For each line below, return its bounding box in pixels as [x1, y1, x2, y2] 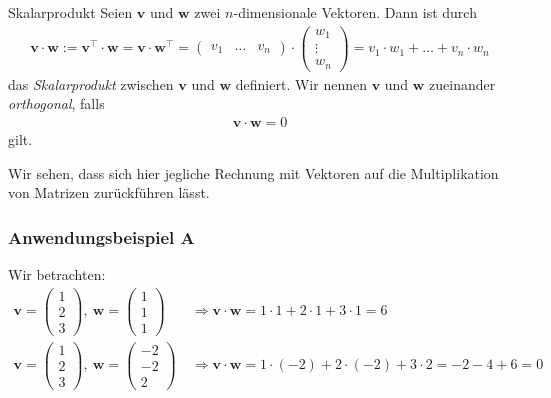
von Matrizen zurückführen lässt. [8, 182, 210, 203]
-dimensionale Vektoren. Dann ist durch [233, 2, 477, 22]
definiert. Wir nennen [235, 73, 367, 94]
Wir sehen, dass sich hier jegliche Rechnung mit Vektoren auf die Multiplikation [8, 162, 499, 183]
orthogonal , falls [8, 93, 105, 114]
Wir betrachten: [8, 263, 106, 284]
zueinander [429, 73, 496, 94]
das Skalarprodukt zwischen [8, 73, 174, 94]
